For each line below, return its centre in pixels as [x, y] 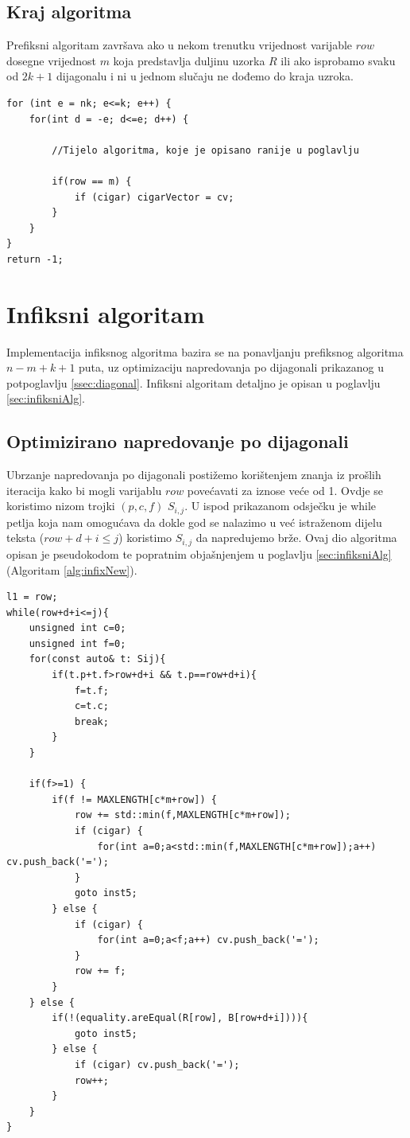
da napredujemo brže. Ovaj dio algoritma [296, 538]
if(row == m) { [92, 181]
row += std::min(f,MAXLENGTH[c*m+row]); [182, 815]
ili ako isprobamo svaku [338, 60]
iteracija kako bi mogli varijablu [84, 490]
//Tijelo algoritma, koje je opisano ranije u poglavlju [205, 150]
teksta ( [25, 538]
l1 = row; [32, 597]
